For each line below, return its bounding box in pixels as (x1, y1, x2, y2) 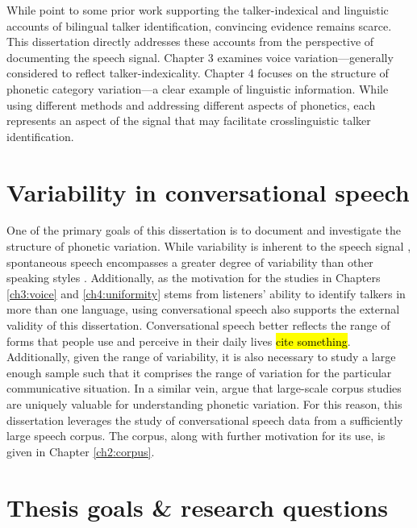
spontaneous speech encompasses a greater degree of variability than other (6, 253, 373, 270)
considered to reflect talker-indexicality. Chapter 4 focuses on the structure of (6, 64, 389, 81)
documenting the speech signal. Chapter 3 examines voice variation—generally (6, 48, 394, 65)
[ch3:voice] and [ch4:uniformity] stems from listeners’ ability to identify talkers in (6, 285, 406, 301)
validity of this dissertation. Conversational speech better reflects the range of (6, 317, 390, 334)
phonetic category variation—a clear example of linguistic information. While (6, 80, 389, 97)
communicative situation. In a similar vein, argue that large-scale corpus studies (6, 380, 402, 397)
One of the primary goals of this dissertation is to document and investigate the (6, 222, 402, 239)
